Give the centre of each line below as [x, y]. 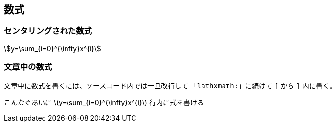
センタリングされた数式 [48, 31]
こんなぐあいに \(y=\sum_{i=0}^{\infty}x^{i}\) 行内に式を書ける [104, 102]
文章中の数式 [28, 67]
